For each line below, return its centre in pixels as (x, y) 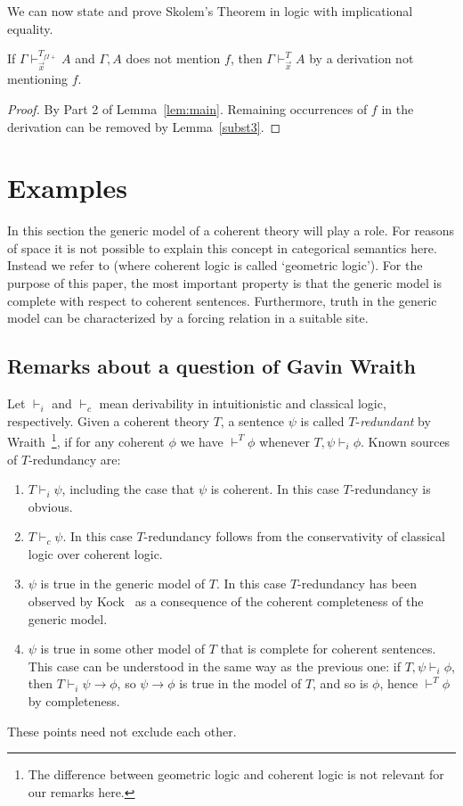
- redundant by (393, 420)
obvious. (50, 506)
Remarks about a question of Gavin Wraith (211, 366)
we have (202, 441)
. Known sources (406, 441)
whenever (284, 441)
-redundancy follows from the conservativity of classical (294, 536)
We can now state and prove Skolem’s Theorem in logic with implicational (210, 11)
